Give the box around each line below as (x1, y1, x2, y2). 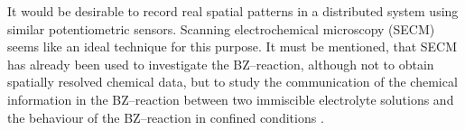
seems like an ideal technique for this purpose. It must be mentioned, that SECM (7, 37, 458, 56)
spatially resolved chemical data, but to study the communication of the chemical (7, 72, 458, 91)
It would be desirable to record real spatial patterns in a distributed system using (7, 2, 459, 20)
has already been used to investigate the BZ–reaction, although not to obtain (7, 54, 434, 73)
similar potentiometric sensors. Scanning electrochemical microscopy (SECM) (7, 19, 435, 38)
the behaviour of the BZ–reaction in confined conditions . (7, 107, 324, 126)
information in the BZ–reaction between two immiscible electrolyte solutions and (7, 89, 454, 108)
